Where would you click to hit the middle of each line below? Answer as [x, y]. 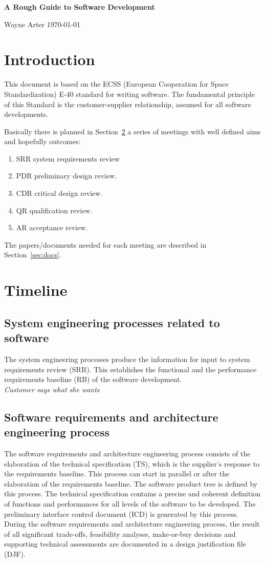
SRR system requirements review [68, 158]
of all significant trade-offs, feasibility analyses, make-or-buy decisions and [120, 534]
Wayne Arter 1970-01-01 [42, 24]
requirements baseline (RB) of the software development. [93, 379]
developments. [26, 114]
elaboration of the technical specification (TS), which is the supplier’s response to [132, 463]
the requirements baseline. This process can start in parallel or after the [117, 474]
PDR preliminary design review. [67, 176]
